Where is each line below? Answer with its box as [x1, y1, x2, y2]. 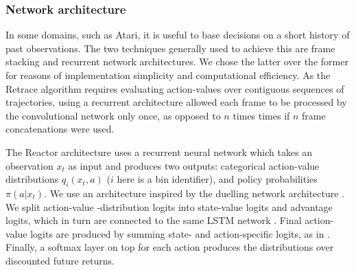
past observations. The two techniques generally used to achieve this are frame [5, 41, 335, 55]
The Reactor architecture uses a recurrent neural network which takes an [5, 144, 313, 159]
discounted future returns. [5, 253, 115, 267]
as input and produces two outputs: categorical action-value [68, 158, 320, 172]
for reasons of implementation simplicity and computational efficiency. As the [5, 68, 331, 82]
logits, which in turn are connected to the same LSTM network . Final [5, 213, 302, 227]
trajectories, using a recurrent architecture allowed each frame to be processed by [5, 95, 347, 109]
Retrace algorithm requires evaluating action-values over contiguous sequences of [5, 81, 344, 95]
